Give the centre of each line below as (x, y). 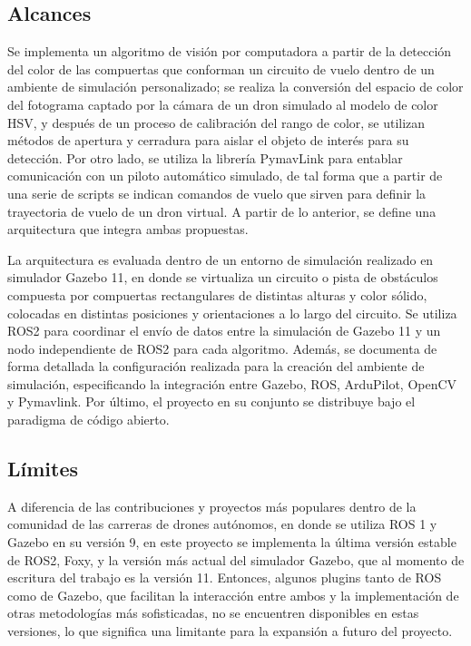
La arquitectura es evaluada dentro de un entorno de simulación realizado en (221, 259)
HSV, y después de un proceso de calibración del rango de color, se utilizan (216, 122)
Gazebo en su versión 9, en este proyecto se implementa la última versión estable (232, 542)
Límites (43, 469)
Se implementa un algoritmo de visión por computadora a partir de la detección (230, 51)
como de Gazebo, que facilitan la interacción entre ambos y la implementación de (233, 595)
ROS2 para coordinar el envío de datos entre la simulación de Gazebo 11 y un (224, 331)
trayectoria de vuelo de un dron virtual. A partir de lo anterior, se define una (222, 211)
